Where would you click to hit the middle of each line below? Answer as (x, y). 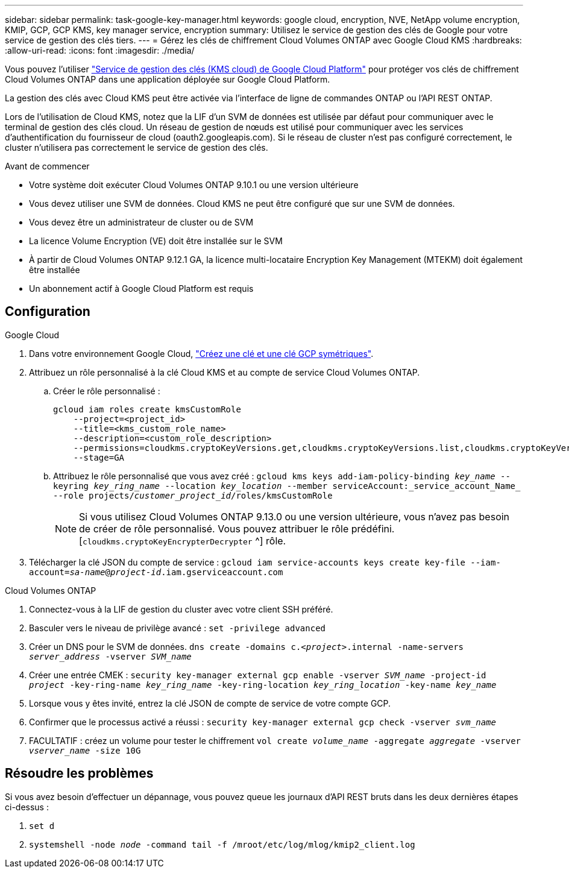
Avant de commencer (47, 166)
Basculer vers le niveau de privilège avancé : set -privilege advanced (177, 628)
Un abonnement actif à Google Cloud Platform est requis (141, 288)
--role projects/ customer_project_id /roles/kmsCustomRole (193, 495)
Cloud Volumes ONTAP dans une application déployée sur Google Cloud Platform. (168, 79)
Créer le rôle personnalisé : (107, 391)
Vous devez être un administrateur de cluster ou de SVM (141, 222)
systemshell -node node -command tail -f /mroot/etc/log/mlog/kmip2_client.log (222, 844)
